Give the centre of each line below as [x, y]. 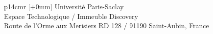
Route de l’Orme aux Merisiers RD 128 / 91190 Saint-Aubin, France [106, 25]
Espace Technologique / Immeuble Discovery [71, 16]
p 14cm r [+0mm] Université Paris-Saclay [64, 6]
